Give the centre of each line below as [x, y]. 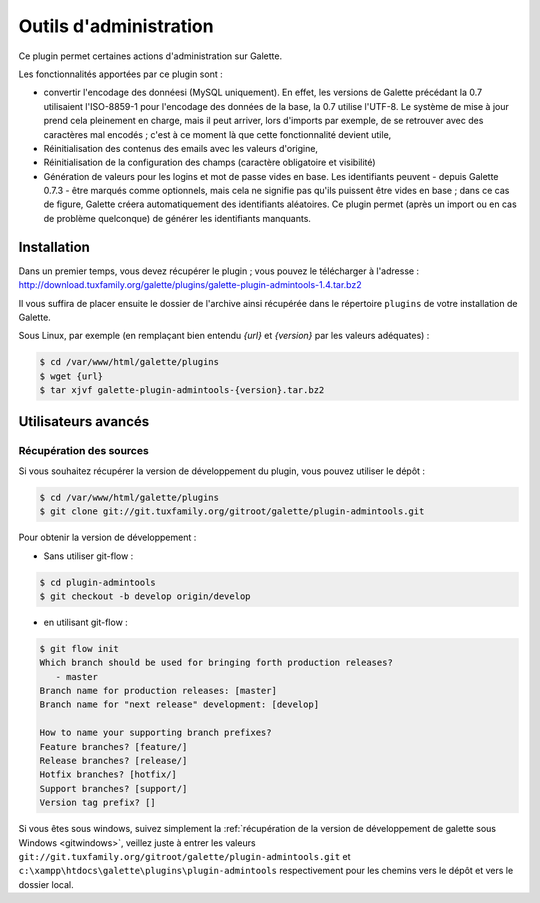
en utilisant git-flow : [86, 622]
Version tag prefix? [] [98, 803]
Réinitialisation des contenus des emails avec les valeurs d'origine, [181, 148]
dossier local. [46, 884]
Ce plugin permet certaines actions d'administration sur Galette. [150, 56]
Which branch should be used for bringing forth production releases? [216, 663]
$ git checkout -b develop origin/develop [145, 596]
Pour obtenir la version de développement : [107, 537]
